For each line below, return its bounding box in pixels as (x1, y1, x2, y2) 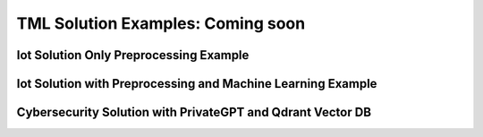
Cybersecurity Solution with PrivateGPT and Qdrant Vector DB (16, 105, 371, 120)
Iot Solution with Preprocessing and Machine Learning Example (16, 76, 377, 91)
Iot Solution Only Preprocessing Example (16, 47, 250, 63)
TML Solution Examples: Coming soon (16, 13, 306, 33)
